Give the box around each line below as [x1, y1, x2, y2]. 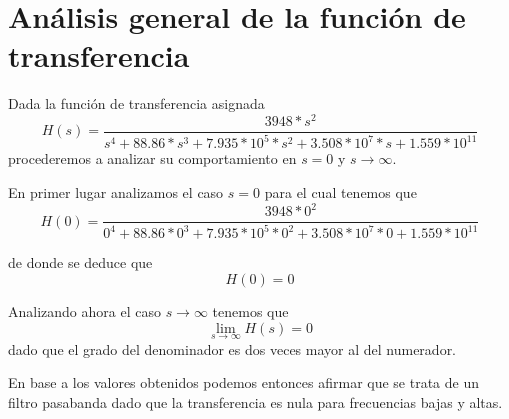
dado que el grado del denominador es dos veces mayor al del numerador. [8, 338, 457, 359]
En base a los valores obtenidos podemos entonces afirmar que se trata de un [8, 372, 480, 393]
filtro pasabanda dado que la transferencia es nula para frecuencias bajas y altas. [8, 392, 503, 413]
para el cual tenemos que [264, 181, 417, 202]
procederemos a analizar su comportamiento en [8, 148, 297, 169]
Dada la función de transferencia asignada [8, 93, 265, 114]
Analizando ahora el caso [8, 301, 161, 322]
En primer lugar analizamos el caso [8, 181, 224, 202]
